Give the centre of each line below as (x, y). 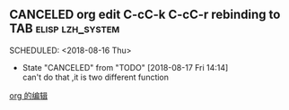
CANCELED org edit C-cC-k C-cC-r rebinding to (145, 15)
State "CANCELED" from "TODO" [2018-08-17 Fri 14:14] (125, 67)
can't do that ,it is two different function (95, 77)
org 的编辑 (28, 95)
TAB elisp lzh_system (65, 29)
